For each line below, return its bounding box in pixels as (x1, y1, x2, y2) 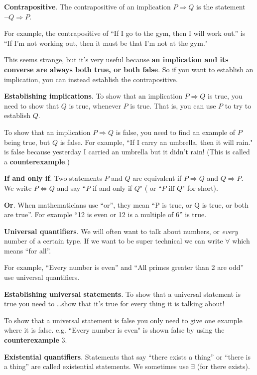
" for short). (182, 182, 218, 193)
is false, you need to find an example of (116, 126, 235, 137)
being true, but (4, 136, 50, 147)
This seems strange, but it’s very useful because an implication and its (4, 54, 229, 65)
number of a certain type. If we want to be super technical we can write (4, 236, 223, 246)
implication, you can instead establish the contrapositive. (4, 74, 178, 84)
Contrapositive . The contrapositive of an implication (4, 1, 171, 11)
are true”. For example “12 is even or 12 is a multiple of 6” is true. (4, 209, 207, 220)
